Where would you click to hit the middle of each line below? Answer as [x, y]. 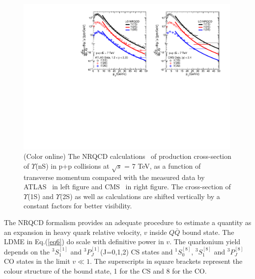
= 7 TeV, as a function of [163, 165]
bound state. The [208, 232]
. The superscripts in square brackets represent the [166, 261]
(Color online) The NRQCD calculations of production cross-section [127, 156]
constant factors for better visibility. [78, 206]
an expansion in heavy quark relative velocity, [73, 232]
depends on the [27, 251]
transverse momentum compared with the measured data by [114, 177]
